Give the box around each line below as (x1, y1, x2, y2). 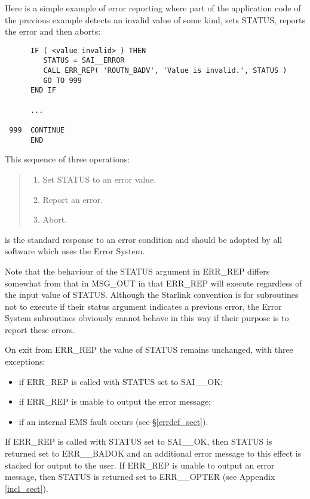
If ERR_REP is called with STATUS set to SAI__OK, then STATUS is (5, 435, 272, 448)
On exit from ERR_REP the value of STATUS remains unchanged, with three (5, 343, 293, 356)
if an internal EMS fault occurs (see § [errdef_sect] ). (19, 415, 208, 427)
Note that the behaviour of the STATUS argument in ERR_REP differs (5, 264, 270, 277)
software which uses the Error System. (5, 245, 145, 257)
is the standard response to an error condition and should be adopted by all (5, 233, 283, 245)
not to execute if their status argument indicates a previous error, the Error (5, 300, 282, 312)
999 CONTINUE (9, 126, 65, 135)
